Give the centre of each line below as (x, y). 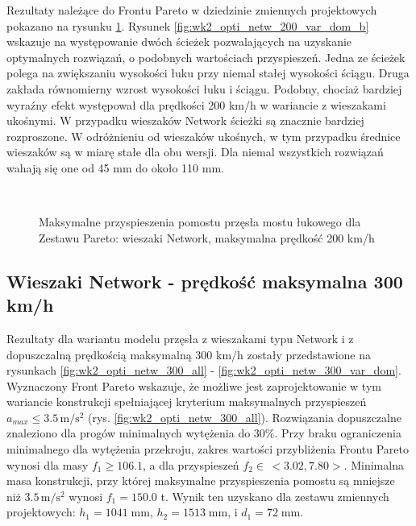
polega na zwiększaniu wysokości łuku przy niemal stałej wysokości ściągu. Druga (208, 73)
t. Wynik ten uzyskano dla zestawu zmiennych (275, 496)
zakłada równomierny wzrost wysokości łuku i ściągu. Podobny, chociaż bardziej (204, 88)
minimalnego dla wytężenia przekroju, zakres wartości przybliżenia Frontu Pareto (208, 449)
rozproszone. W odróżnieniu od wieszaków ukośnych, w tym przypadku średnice (204, 136)
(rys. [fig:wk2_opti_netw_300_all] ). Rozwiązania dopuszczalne (245, 417)
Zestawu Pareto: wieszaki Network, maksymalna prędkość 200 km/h (207, 237)
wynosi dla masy (48, 464)
